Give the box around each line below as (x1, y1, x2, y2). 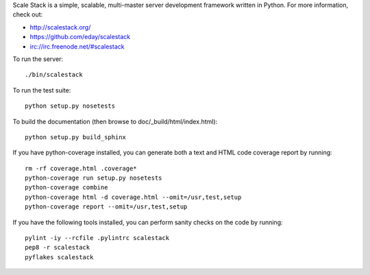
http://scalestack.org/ (29, 23, 91, 31)
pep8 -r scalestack (25, 243, 90, 252)
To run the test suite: (12, 86, 71, 94)
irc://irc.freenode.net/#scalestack (29, 42, 125, 51)
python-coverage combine (25, 184, 108, 191)
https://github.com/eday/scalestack (29, 33, 130, 41)
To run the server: (12, 55, 64, 63)
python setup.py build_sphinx (25, 133, 127, 141)
